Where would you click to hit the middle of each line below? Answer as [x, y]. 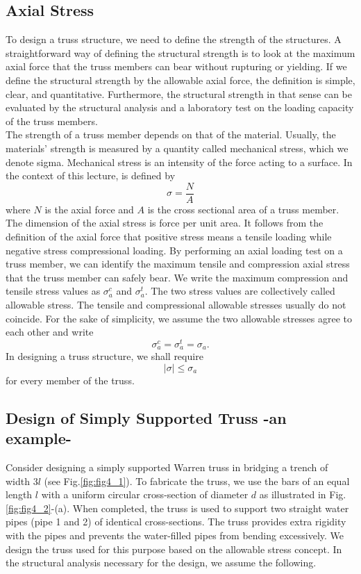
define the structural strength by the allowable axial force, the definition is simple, [180, 80]
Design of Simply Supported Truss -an [146, 417]
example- [39, 438]
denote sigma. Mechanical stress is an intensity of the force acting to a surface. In [179, 162]
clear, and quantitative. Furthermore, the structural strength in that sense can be [179, 93]
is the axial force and [89, 209]
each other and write [50, 332]
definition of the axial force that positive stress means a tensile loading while [169, 236]
